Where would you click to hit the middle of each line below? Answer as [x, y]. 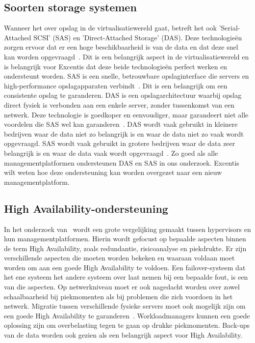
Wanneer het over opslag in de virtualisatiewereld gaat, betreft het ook [110, 28]
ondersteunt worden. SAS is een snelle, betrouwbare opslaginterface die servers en [127, 76]
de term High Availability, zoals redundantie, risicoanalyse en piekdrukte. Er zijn [125, 248]
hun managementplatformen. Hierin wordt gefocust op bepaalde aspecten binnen [125, 239]
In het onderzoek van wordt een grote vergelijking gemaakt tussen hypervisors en [127, 229]
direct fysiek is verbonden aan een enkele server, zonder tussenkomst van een [119, 104]
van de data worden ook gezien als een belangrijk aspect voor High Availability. [123, 335]
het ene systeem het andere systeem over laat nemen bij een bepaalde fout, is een [126, 277]
